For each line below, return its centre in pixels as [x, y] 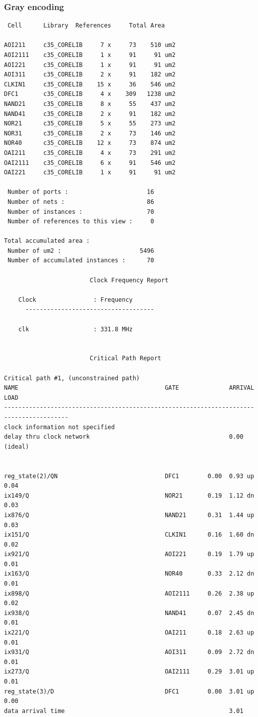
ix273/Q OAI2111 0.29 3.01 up [129, 672]
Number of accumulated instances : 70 [81, 261]
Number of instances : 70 [81, 212]
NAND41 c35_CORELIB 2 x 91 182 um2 [90, 114]
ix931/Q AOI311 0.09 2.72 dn [129, 652]
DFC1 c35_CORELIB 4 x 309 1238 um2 [90, 94]
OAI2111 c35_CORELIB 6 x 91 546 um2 [90, 163]
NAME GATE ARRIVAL [129, 388]
